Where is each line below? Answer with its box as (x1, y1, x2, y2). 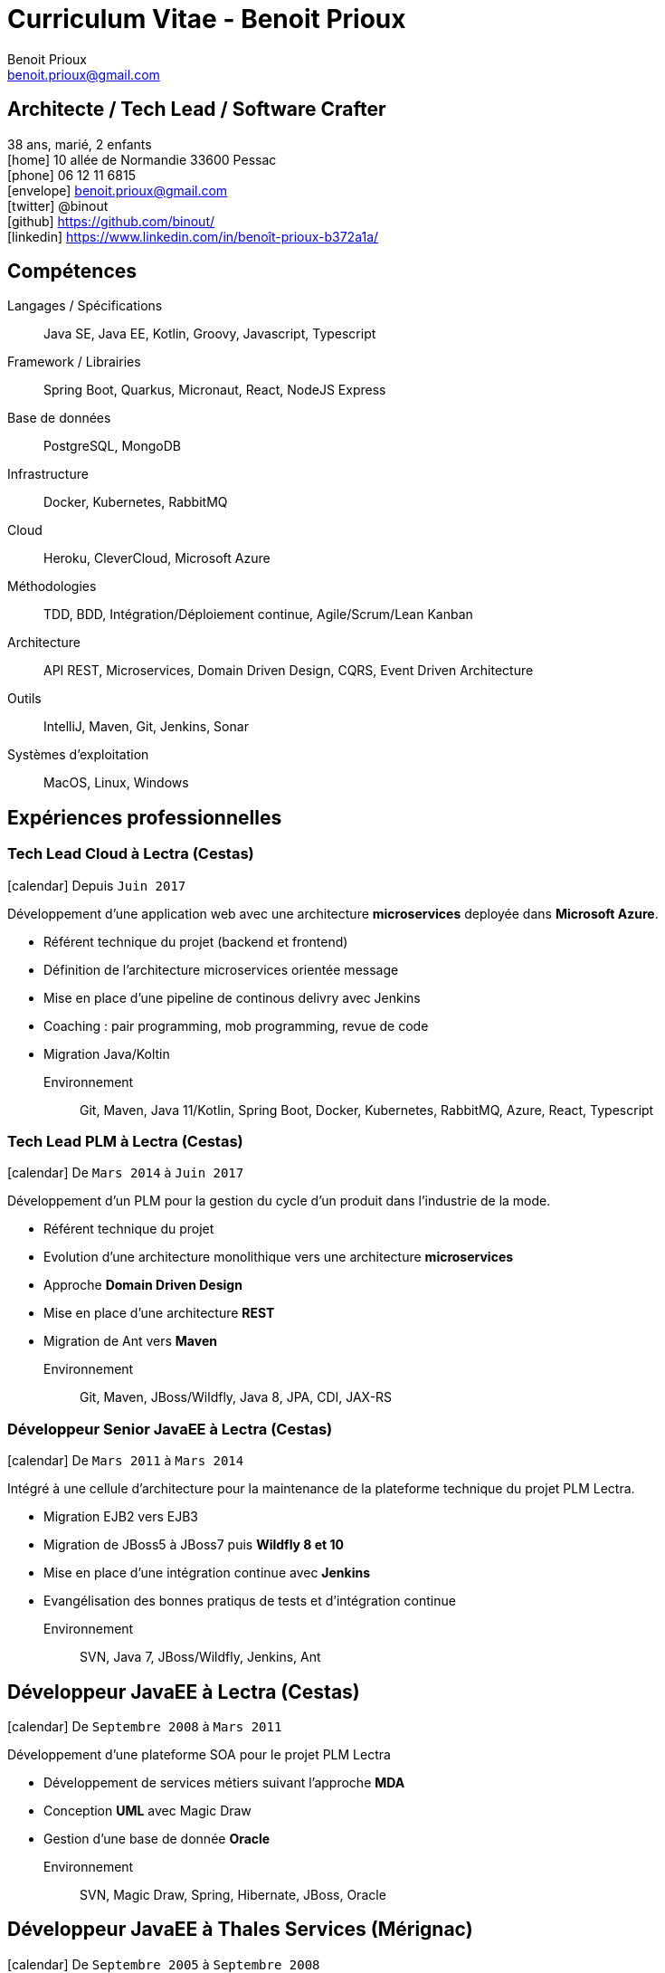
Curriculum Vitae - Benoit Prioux (7, 4, 406, 34)
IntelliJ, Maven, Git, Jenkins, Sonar (43, 719, 249, 735)
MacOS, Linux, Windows (43, 775, 189, 791)
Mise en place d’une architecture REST (43, 1305, 275, 1321)
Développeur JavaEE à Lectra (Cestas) (7, 1680, 360, 1703)
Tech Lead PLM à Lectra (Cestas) (7, 1132, 243, 1151)
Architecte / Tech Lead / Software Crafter (7, 98, 386, 121)
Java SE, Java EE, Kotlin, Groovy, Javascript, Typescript (43, 326, 376, 342)
